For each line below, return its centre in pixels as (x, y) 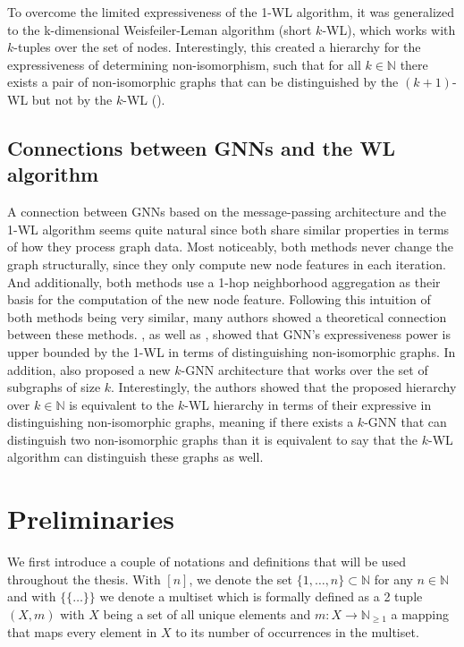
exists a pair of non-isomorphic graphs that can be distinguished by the (203, 82)
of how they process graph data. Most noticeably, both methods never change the (230, 247)
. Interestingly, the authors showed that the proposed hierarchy (284, 387)
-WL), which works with (389, 29)
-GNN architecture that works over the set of (304, 369)
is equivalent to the (122, 404)
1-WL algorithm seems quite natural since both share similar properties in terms (228, 229)
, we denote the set (240, 579)
